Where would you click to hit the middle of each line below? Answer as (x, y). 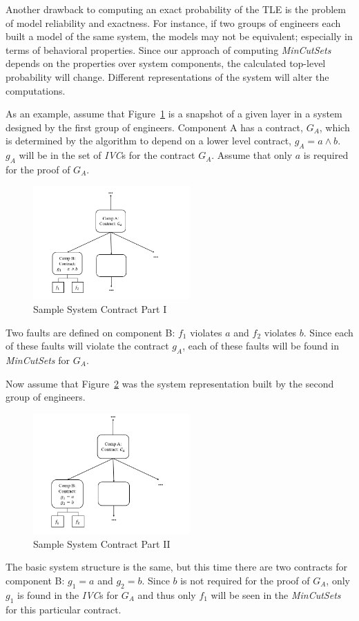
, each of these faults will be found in (261, 346)
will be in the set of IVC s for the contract (107, 155)
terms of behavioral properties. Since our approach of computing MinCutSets (168, 49)
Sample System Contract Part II (102, 543)
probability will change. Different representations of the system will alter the (167, 76)
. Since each (328, 332)
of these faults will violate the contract (87, 346)
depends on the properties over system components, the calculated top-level (166, 63)
